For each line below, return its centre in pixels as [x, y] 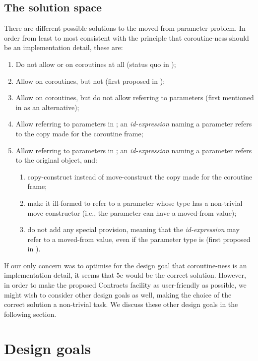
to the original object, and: [56, 160]
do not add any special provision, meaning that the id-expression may [133, 229]
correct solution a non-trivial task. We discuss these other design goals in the [121, 304]
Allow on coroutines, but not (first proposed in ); [90, 81]
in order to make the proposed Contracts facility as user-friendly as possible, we [125, 285]
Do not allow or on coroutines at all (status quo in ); [96, 64]
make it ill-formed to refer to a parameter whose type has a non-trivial [135, 203]
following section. [30, 314]
